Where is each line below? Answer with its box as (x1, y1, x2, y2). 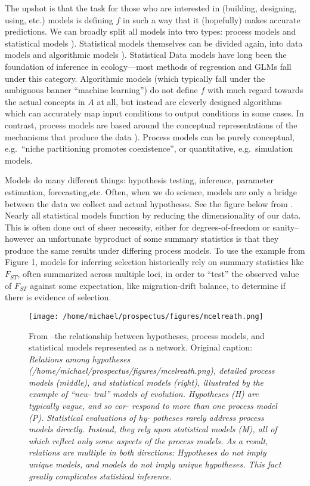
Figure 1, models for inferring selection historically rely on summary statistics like (5, 256, 304, 268)
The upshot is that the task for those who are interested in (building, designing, (5, 2, 297, 14)
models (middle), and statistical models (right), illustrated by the (29, 376, 264, 388)
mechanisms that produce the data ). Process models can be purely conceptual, (5, 130, 295, 143)
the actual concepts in (5, 95, 85, 107)
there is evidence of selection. (5, 291, 111, 303)
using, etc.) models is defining (5, 13, 113, 26)
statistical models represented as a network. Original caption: (29, 341, 253, 353)
